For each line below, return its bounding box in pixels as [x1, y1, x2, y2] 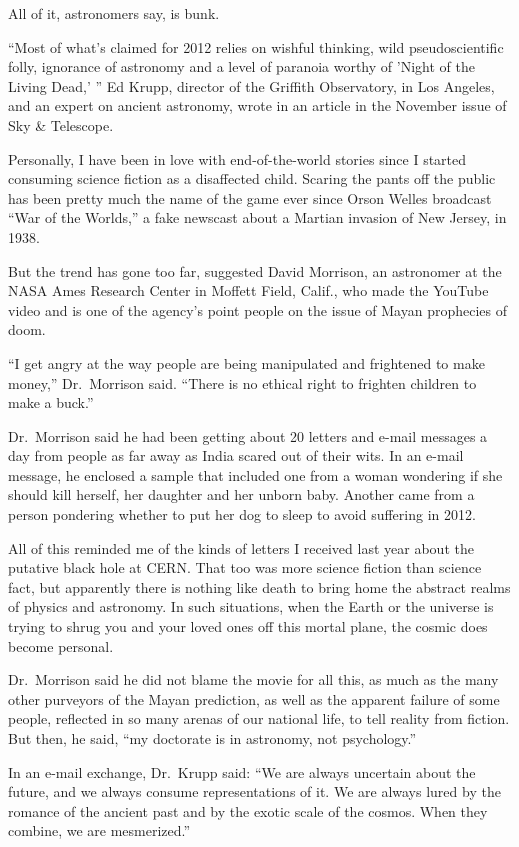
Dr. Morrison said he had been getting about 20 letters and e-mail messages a [8, 425, 488, 446]
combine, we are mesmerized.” [8, 820, 191, 841]
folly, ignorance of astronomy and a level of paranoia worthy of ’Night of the [8, 56, 475, 77]
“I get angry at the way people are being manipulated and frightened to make [8, 352, 485, 373]
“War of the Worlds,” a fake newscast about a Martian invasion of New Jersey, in [8, 207, 507, 228]
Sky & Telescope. [8, 114, 114, 135]
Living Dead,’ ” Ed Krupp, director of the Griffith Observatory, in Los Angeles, [8, 75, 495, 96]
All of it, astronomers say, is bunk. [8, 3, 220, 23]
